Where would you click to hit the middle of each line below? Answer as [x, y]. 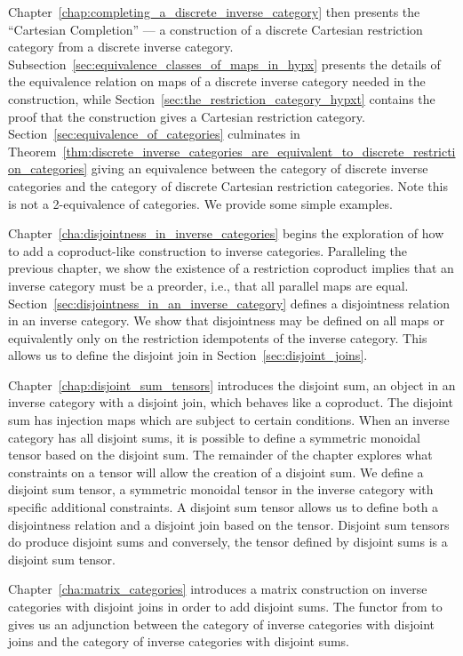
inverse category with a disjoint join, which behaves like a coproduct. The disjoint [231, 402]
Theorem [32, 151]
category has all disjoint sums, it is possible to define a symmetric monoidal [214, 437]
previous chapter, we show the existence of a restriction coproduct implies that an [231, 268]
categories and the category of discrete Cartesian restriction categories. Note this [228, 185]
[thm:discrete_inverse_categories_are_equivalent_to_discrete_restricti [259, 151]
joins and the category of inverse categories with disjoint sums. [179, 641]
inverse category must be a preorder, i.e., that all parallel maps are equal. [208, 285]
